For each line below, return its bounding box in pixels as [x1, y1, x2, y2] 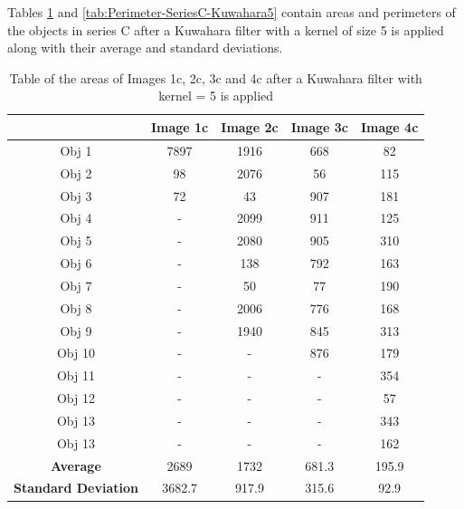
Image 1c [150, 117, 209, 136]
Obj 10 [56, 343, 95, 362]
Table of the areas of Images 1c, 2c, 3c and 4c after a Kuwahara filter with [9, 68, 422, 87]
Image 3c [290, 117, 348, 136]
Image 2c [221, 117, 279, 136]
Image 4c [360, 117, 419, 136]
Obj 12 [56, 389, 95, 408]
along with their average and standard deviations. [7, 38, 283, 57]
